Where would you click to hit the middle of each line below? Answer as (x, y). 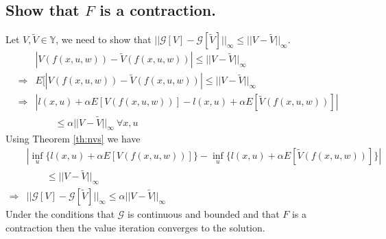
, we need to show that (104, 39)
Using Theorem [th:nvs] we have (73, 139)
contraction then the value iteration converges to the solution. (135, 227)
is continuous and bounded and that (204, 214)
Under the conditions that (60, 214)
